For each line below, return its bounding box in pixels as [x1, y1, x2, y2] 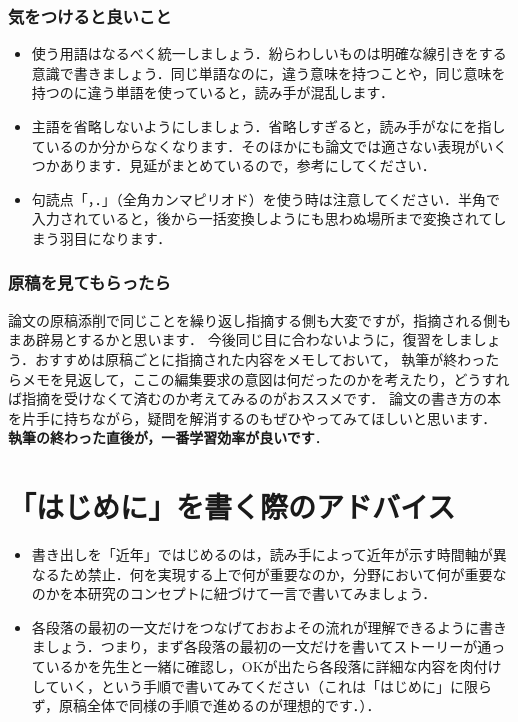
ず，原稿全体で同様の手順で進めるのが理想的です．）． [31, 695, 381, 716]
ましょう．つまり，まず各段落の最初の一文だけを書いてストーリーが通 [31, 636, 492, 657]
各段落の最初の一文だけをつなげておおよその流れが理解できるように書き [31, 616, 508, 637]
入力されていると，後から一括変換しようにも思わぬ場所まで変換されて [31, 208, 493, 229]
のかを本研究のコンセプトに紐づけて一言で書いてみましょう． [31, 583, 437, 604]
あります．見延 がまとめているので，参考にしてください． [59, 155, 436, 176]
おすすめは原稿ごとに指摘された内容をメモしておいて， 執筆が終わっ [34, 348, 486, 369]
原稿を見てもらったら [8, 270, 171, 295]
